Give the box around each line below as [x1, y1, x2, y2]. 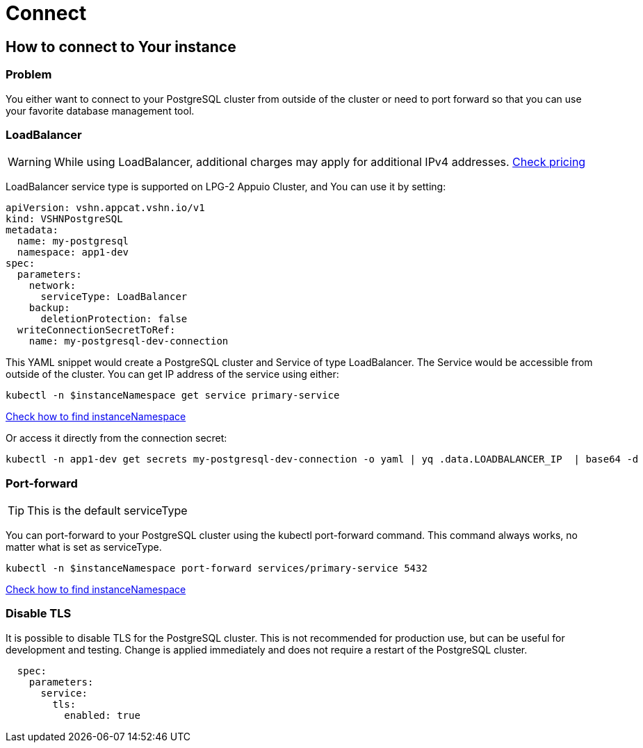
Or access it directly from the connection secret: [6, 432, 227, 444]
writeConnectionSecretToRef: [17, 324, 176, 336]
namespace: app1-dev [17, 247, 129, 258]
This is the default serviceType [27, 504, 188, 518]
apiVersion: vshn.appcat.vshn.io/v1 [6, 202, 205, 214]
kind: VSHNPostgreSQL [6, 213, 123, 225]
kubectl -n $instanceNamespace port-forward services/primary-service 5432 [6, 563, 428, 574]
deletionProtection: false [40, 313, 188, 325]
